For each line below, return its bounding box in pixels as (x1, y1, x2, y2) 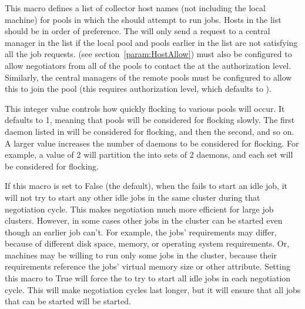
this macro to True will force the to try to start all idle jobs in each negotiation (5, 272, 291, 284)
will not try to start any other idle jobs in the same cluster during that (5, 191, 260, 203)
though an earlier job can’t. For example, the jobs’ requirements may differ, (5, 225, 277, 238)
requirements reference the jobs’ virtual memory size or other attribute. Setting (5, 260, 290, 273)
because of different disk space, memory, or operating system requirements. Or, (5, 237, 290, 250)
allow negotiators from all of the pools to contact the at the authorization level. (5, 59, 291, 71)
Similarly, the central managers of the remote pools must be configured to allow (5, 71, 292, 83)
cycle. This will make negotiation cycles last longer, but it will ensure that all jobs (5, 283, 301, 295)
